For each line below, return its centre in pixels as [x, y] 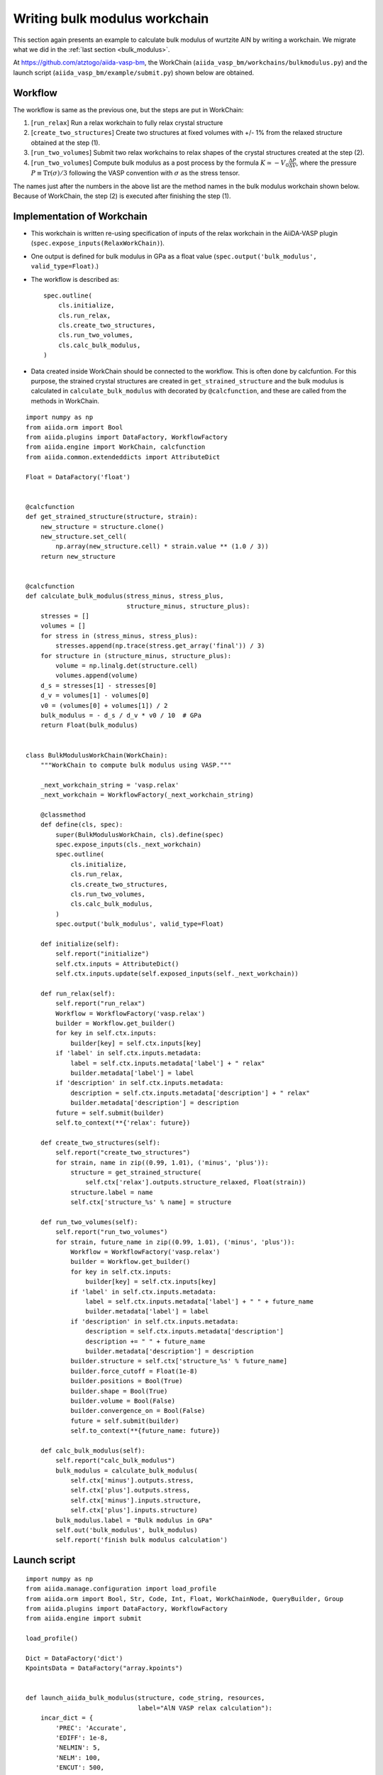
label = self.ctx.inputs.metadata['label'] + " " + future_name [200, 1301]
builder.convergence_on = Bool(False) [138, 1411]
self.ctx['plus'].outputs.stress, [131, 1490]
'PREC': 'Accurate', [91, 1728]
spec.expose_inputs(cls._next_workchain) [129, 845]
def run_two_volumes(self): [89, 1222]
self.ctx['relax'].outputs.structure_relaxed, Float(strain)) [196, 1183]
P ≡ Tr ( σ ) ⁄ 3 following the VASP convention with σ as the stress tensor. [135, 173]
